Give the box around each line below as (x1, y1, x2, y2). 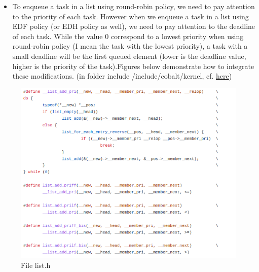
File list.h (21, 260, 51, 270)
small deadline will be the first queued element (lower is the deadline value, (12, 50, 246, 61)
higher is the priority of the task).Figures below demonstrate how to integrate (12, 60, 254, 71)
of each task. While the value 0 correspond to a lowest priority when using (12, 30, 244, 41)
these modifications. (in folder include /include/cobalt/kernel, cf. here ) (12, 71, 232, 81)
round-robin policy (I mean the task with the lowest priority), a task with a (12, 41, 248, 51)
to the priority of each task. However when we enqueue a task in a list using (12, 11, 249, 21)
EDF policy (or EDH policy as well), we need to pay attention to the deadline (12, 21, 255, 31)
